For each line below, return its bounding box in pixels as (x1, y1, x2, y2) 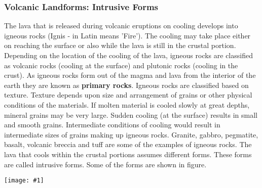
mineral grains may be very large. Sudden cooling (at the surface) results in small (4, 109, 257, 120)
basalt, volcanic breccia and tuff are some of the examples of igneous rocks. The (4, 139, 252, 150)
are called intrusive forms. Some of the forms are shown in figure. (4, 159, 207, 169)
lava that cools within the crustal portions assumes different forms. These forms (4, 149, 252, 159)
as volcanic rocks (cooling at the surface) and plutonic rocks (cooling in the (4, 60, 238, 70)
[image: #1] (4, 177, 44, 184)
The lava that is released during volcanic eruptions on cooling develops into (4, 20, 238, 31)
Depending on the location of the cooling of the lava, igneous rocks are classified (4, 50, 253, 60)
